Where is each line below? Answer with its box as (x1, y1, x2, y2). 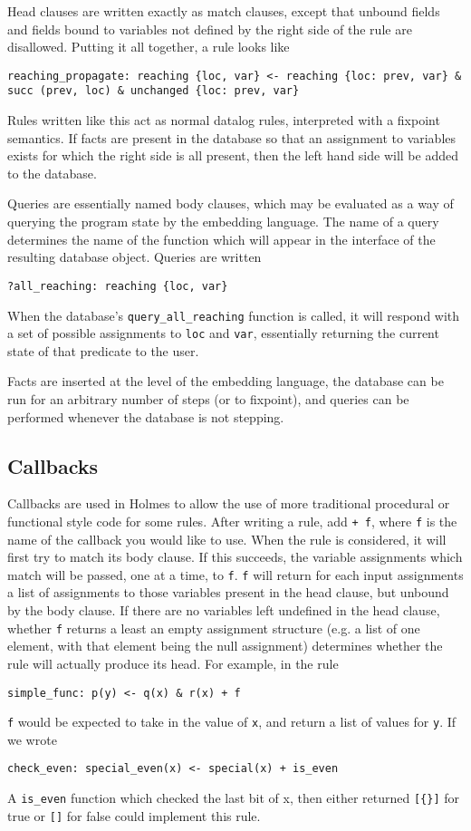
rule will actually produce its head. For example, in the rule (7, 653, 339, 672)
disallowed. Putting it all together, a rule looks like (7, 37, 290, 56)
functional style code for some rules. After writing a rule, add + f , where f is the (7, 511, 457, 530)
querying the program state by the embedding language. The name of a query (7, 212, 439, 231)
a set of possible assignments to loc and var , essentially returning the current (7, 324, 439, 343)
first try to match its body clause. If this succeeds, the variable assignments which (7, 547, 463, 566)
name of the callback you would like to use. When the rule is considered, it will (7, 529, 447, 548)
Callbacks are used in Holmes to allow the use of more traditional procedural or (7, 494, 450, 513)
